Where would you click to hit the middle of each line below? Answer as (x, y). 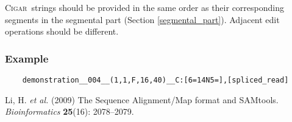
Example (27, 58)
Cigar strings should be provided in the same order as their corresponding (144, 7)
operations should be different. (62, 31)
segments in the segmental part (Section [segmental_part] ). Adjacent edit (142, 19)
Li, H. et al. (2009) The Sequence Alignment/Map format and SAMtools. (142, 99)
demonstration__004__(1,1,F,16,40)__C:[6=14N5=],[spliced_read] (155, 80)
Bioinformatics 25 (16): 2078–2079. (69, 111)
